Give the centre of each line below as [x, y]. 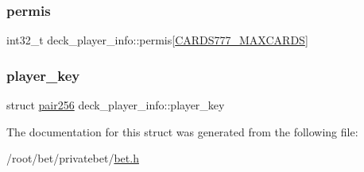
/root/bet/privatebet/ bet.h [73, 158]
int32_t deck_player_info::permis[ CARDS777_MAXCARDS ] [157, 40]
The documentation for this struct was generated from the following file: [182, 131]
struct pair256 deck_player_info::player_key [116, 105]
